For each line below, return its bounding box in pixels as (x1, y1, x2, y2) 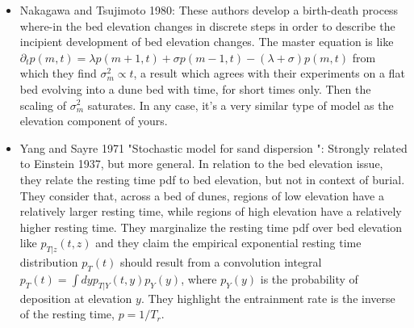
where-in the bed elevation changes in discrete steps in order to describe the (19, 17, 395, 34)
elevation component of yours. (19, 112, 168, 129)
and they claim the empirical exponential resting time (95, 234, 362, 251)
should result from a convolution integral (119, 254, 322, 271)
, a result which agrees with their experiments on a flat (133, 65, 405, 82)
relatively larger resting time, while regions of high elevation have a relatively (19, 203, 402, 220)
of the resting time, (19, 305, 115, 322)
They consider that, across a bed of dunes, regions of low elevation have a (19, 187, 384, 204)
